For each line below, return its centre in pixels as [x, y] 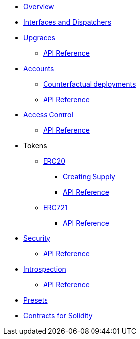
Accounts [39, 68]
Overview [39, 7]
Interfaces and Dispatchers [68, 22]
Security [37, 238]
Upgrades [39, 38]
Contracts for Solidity [58, 315]
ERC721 [55, 207]
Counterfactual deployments [90, 84]
